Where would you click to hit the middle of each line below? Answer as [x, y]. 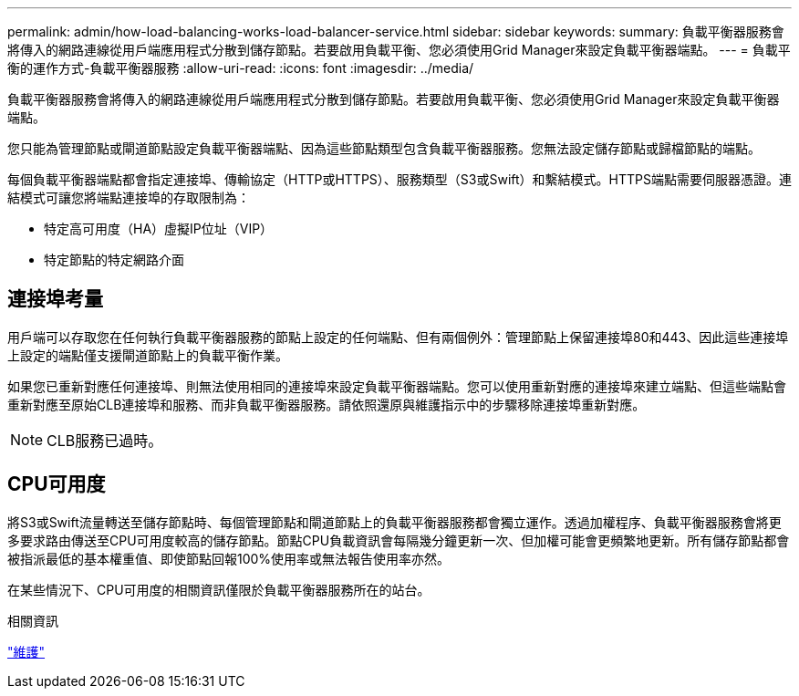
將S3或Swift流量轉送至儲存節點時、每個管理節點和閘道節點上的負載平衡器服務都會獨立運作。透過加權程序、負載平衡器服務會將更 [394, 522]
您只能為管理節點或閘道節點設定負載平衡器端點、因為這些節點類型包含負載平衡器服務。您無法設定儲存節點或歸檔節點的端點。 [384, 148]
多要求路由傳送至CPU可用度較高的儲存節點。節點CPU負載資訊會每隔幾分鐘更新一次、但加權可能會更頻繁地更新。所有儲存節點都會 [399, 540]
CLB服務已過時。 [105, 440]
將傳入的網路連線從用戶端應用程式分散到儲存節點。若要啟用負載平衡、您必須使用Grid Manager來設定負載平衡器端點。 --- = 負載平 [399, 50]
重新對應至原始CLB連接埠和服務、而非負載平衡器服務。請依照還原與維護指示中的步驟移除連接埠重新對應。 [327, 404]
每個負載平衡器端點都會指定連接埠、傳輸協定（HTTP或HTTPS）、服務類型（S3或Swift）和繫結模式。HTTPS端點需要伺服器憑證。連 [399, 179]
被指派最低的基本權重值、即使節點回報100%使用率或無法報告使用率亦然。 [229, 558]
